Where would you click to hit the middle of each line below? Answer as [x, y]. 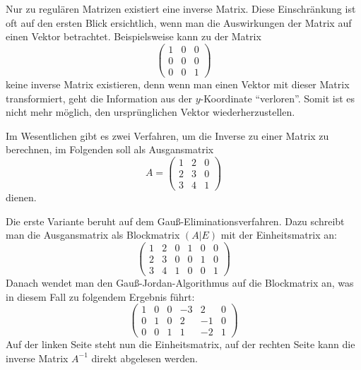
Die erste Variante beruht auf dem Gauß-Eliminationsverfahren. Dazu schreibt [175, 221]
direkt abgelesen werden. [144, 358]
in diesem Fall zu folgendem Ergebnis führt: [100, 296]
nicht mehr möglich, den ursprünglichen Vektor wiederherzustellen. [150, 112]
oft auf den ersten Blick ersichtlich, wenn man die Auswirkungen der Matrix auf [179, 22]
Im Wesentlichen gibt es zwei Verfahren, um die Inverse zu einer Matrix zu [167, 135]
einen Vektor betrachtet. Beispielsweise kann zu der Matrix [134, 36]
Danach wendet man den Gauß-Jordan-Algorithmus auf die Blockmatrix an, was [180, 282]
